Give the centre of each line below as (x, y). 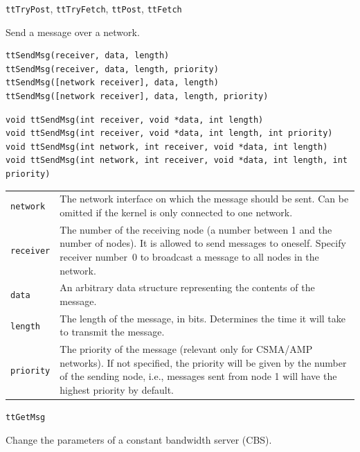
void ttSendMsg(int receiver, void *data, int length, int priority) (169, 133)
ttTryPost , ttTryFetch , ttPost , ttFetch (94, 8)
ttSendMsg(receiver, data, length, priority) (112, 69)
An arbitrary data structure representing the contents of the (187, 287)
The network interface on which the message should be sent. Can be (204, 199)
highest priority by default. (117, 390)
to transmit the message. (112, 332)
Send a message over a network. (73, 32)
